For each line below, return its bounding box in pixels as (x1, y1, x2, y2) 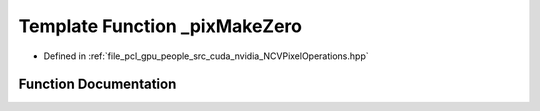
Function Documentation (18, 76, 177, 93)
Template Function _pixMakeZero (18, 15, 302, 37)
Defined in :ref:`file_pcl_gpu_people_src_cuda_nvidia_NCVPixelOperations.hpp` (43, 50, 369, 62)
